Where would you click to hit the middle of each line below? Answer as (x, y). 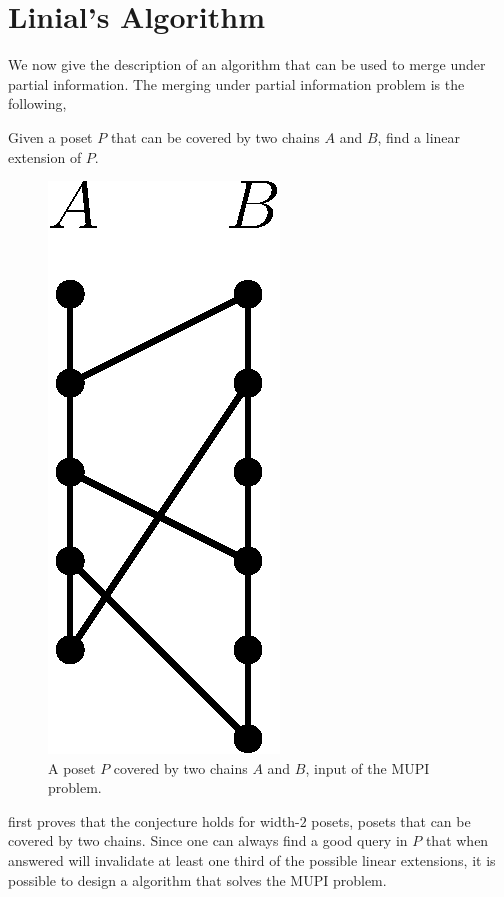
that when (457, 840)
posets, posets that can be (391, 820)
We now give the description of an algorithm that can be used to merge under (247, 64)
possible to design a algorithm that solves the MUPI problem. (197, 879)
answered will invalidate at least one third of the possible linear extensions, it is (252, 860)
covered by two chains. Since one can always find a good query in (208, 840)
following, (37, 103)
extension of (45, 156)
